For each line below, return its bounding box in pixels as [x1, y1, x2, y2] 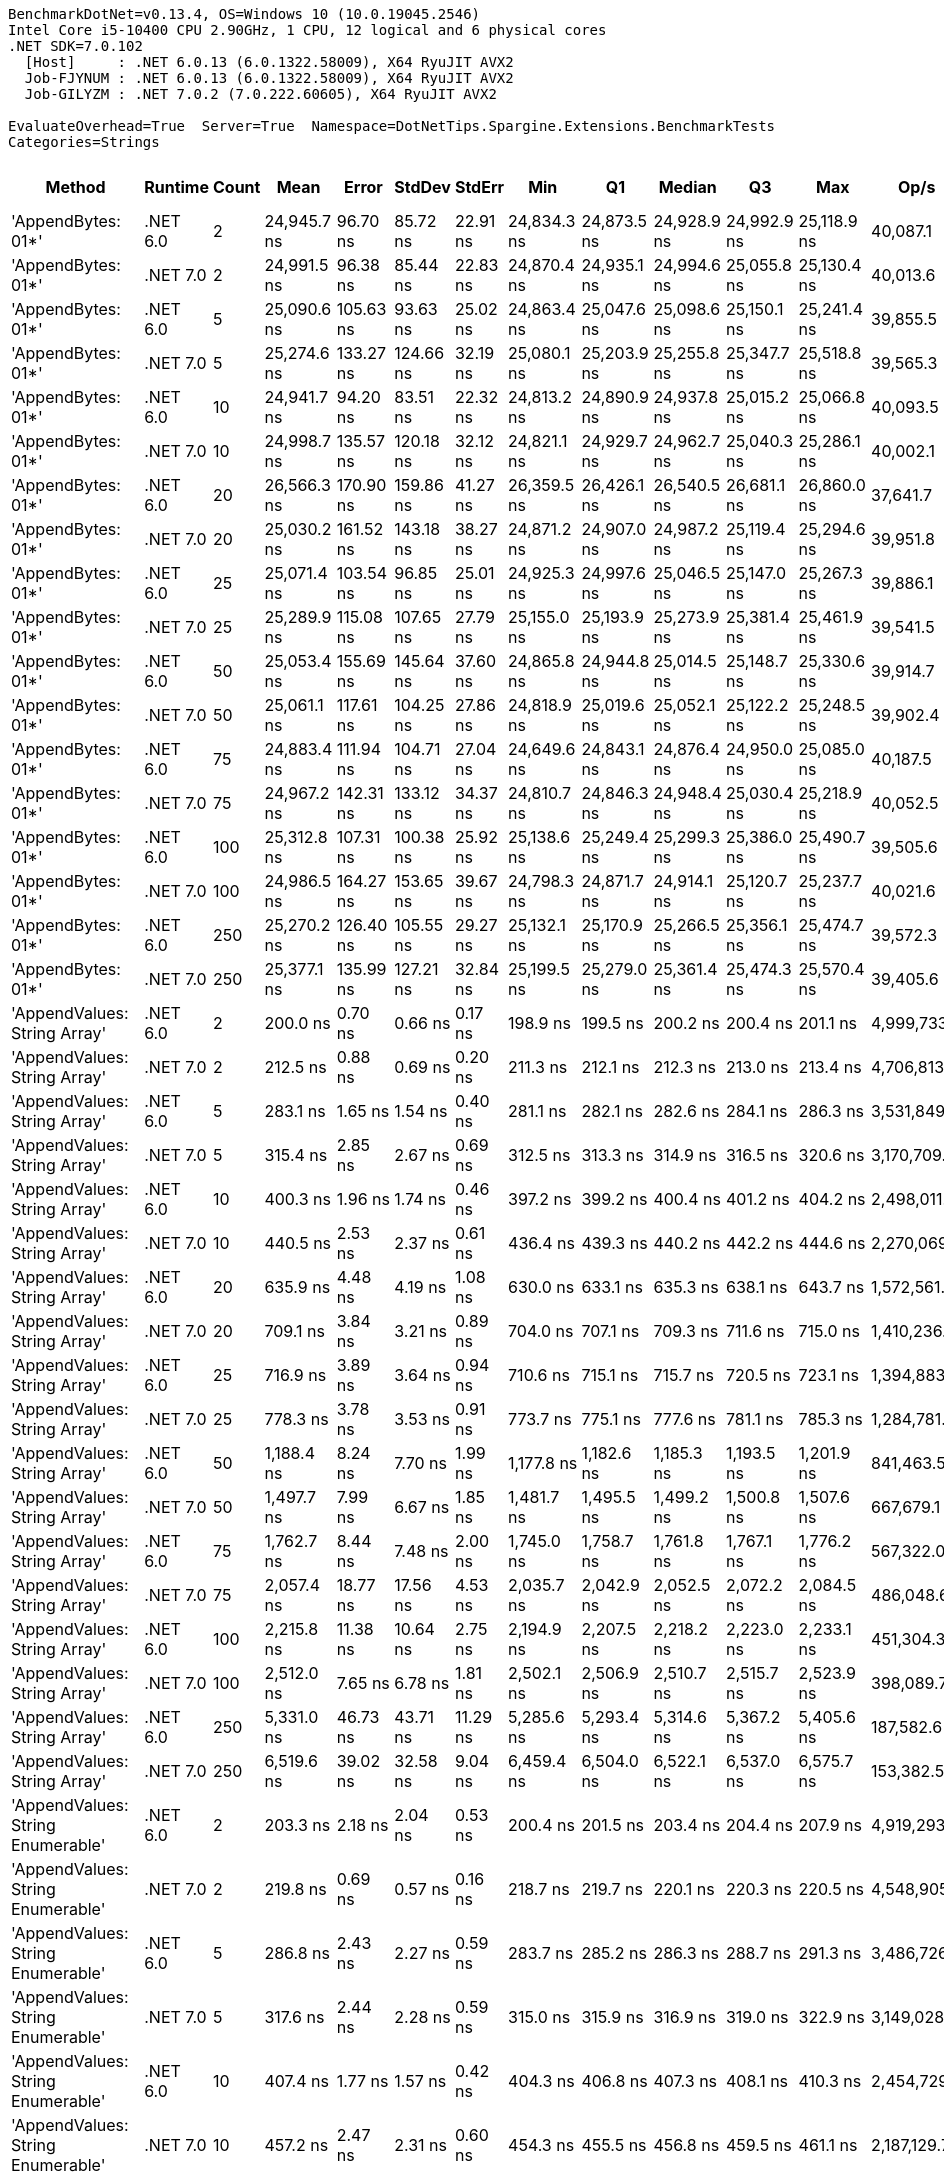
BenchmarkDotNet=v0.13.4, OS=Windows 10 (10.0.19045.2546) [8, 6, 481, 22]
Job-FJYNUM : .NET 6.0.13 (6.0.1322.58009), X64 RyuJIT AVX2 [24, 70, 514, 86]
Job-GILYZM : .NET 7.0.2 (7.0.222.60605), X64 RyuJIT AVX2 [24, 86, 497, 102]
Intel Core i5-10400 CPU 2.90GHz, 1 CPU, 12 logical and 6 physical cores [8, 22, 607, 38]
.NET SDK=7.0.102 [8, 38, 143, 54]
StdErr [454, 177, 505, 197]
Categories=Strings [8, 134, 160, 150]
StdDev [394, 177, 451, 197]
